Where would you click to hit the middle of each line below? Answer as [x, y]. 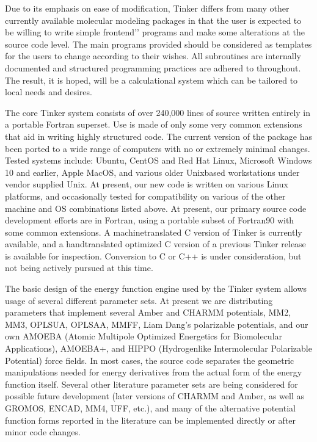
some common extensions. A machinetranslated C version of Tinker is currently [154, 232]
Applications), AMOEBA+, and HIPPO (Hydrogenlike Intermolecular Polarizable [158, 348]
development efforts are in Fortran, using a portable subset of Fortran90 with [150, 220]
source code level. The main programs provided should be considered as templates [158, 44]
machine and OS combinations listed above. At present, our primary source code [156, 208]
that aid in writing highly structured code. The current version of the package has [158, 136]
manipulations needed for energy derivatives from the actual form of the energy [154, 372]
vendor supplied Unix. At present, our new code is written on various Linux [147, 184]
